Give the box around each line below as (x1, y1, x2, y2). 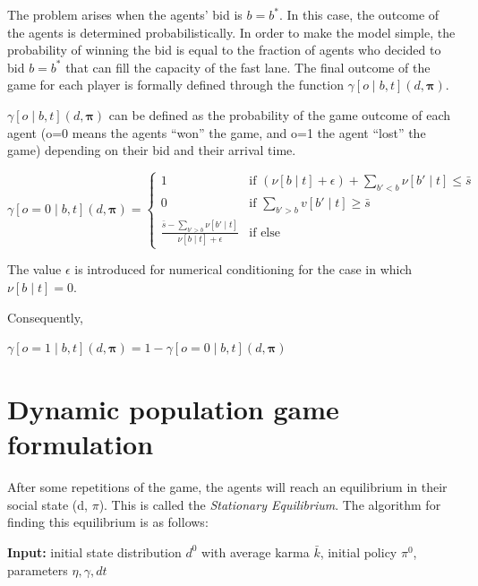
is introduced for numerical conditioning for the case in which (74, 260, 413, 279)
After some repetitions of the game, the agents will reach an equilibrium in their (7, 478, 448, 496)
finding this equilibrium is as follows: (7, 513, 209, 531)
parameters (7, 560, 68, 579)
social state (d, (7, 495, 88, 513)
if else (249, 226, 280, 239)
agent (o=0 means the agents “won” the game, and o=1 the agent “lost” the (7, 123, 426, 142)
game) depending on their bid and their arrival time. (7, 141, 296, 159)
